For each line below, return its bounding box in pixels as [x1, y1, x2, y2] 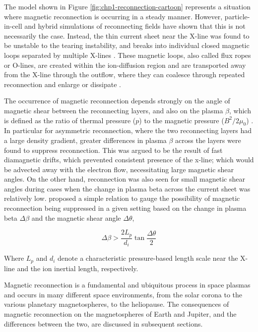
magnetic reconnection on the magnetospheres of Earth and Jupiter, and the [4, 309, 237, 319]
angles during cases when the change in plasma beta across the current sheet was [4, 183, 251, 193]
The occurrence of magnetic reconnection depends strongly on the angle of [4, 95, 230, 106]
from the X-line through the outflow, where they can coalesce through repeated [4, 69, 245, 80]
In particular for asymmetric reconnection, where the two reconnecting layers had [4, 125, 252, 136]
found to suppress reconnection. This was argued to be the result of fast [4, 144, 223, 155]
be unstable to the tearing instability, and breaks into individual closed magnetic [4, 40, 250, 50]
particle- [224, 11, 250, 21]
